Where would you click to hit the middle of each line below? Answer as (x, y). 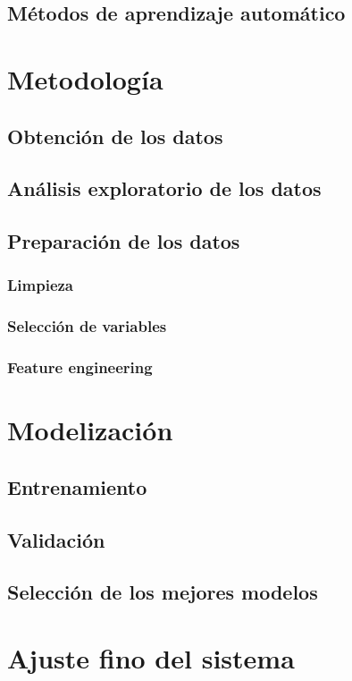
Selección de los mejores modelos (163, 592)
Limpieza (41, 285)
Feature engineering (80, 367)
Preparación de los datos (124, 241)
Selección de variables (87, 326)
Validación (56, 539)
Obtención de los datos (115, 136)
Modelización (90, 430)
